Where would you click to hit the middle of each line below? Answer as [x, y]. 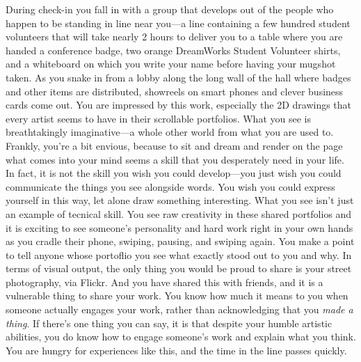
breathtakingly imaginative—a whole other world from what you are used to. [170, 132]
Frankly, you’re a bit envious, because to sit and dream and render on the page [174, 145]
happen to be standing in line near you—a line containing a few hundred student [178, 23]
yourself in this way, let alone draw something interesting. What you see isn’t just [180, 200]
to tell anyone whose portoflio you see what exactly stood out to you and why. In [179, 254]
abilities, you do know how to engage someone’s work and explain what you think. [181, 337]
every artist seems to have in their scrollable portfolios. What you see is [158, 118]
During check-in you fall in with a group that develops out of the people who [170, 9]
